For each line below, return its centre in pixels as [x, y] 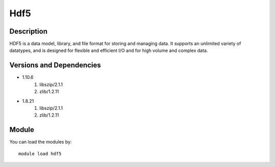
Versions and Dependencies [55, 65]
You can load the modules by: [41, 142]
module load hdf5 [40, 154]
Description [29, 31]
